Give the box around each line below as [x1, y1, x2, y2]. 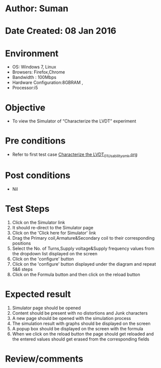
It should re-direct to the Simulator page [12, 224, 94, 230]
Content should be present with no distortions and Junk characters [12, 310, 148, 316]
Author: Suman [5, 3, 69, 14]
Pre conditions [5, 135, 66, 147]
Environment [5, 48, 59, 59]
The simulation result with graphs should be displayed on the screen [12, 320, 151, 326]
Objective [5, 102, 46, 113]
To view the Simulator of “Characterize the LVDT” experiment [12, 118, 136, 124]
